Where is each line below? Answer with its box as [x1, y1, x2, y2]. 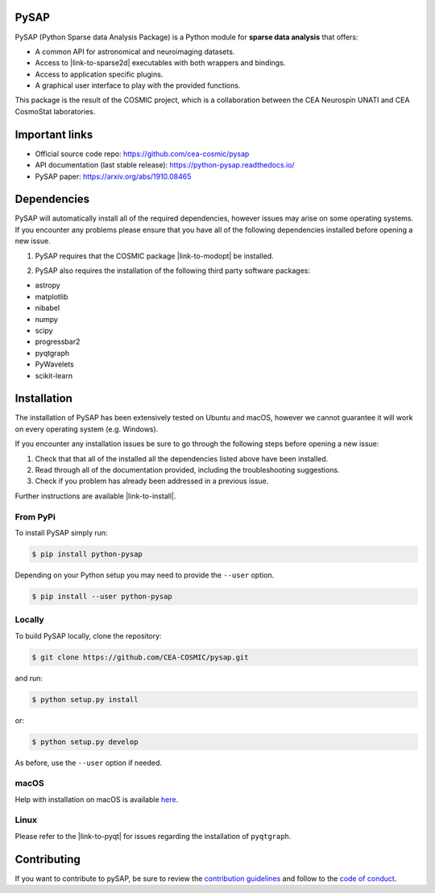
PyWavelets [35, 359, 74, 370]
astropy [35, 280, 60, 290]
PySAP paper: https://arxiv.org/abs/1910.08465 [35, 172, 192, 181]
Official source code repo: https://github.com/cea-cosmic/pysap [35, 149, 250, 159]
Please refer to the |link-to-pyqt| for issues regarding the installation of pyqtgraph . [14, 831, 292, 841]
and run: [14, 673, 43, 683]
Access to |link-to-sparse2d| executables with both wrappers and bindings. [35, 58, 286, 68]
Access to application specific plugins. [35, 69, 164, 79]
